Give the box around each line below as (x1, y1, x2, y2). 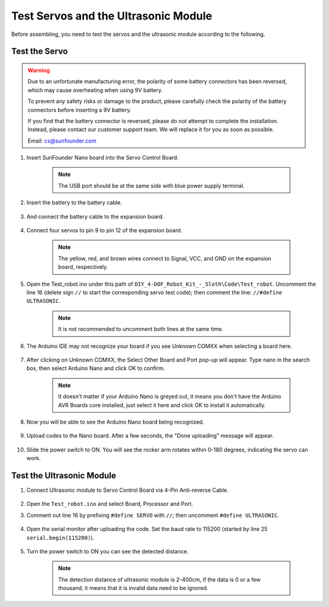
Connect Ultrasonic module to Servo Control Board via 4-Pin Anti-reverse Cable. (26, 486, 228, 494)
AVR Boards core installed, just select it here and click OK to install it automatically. (58, 401, 266, 408)
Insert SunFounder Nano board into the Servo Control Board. (26, 154, 179, 162)
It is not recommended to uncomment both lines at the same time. (58, 325, 224, 333)
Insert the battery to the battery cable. (26, 199, 122, 207)
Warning (27, 66, 50, 74)
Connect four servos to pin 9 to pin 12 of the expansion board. (26, 227, 183, 234)
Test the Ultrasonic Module (11, 470, 116, 481)
